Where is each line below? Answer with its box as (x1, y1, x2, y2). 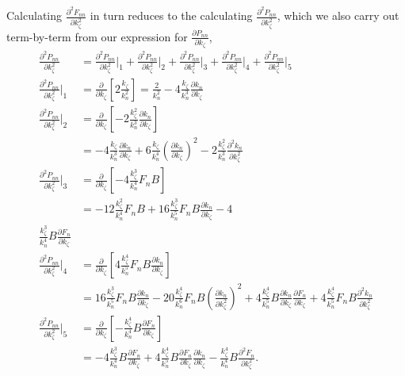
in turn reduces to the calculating (90, 7, 253, 24)
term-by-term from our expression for (6, 28, 188, 44)
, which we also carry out (277, 7, 399, 24)
